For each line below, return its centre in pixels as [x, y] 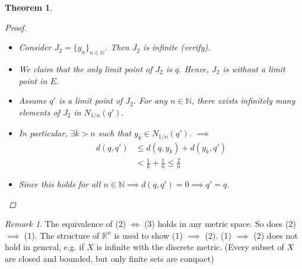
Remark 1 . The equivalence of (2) [66, 224]
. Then [117, 47]
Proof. [16, 27]
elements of [39, 112]
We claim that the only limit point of [85, 68]
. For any [150, 100]
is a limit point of [90, 100]
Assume [33, 100]
